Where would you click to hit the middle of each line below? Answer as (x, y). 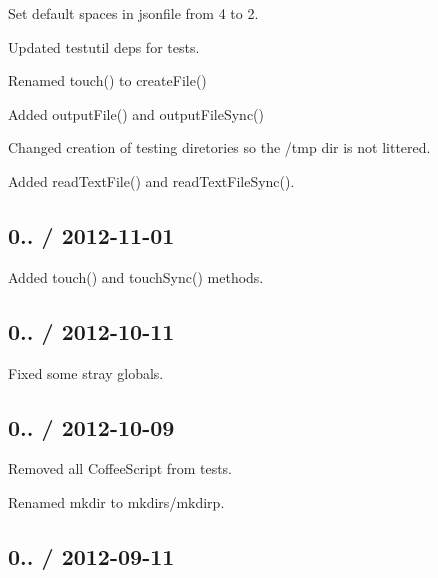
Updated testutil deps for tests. (104, 46)
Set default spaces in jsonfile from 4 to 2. (133, 13)
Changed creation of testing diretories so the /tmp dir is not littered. (219, 147)
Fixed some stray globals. (86, 372)
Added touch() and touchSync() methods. (136, 276)
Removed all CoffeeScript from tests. (120, 468)
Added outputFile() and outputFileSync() (136, 113)
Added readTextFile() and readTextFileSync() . (151, 180)
